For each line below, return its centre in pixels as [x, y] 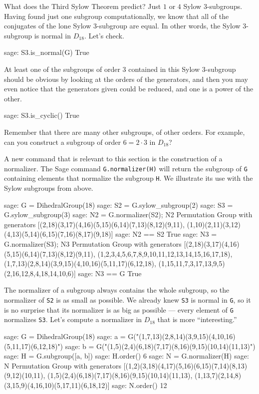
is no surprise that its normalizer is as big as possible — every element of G [119, 309]
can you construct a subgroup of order [63, 142]
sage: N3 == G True [110, 273]
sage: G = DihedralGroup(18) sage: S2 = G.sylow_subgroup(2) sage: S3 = [119, 204]
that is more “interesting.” [197, 319]
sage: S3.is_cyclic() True [42, 115]
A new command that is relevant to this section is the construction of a [113, 159]
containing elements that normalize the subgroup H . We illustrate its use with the [129, 178]
